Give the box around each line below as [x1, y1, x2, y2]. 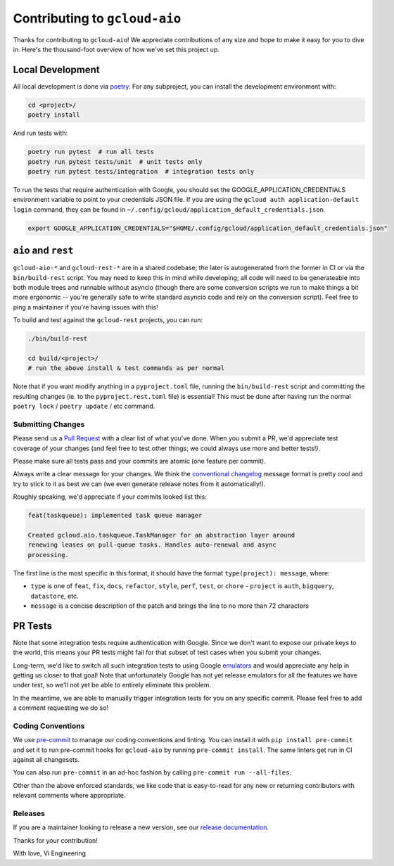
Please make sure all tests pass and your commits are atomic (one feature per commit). [13, 457, 267, 466]
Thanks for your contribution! [13, 836, 98, 844]
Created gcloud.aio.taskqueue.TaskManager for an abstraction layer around [27, 531, 295, 539]
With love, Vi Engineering [13, 849, 87, 858]
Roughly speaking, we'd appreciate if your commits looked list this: [13, 492, 207, 501]
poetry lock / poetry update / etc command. [13, 402, 155, 411]
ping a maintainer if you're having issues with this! [13, 303, 158, 311]
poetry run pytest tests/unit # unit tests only [27, 158, 203, 165]
